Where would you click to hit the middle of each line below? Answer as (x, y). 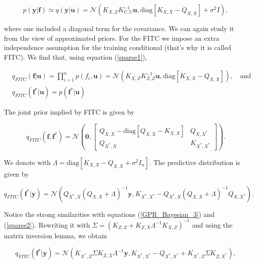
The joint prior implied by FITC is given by (69, 112)
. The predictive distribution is (195, 162)
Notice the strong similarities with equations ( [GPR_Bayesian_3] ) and (109, 214)
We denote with (27, 162)
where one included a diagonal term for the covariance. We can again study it (119, 28)
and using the (212, 224)
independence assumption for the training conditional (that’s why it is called (118, 47)
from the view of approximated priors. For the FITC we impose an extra (112, 38)
